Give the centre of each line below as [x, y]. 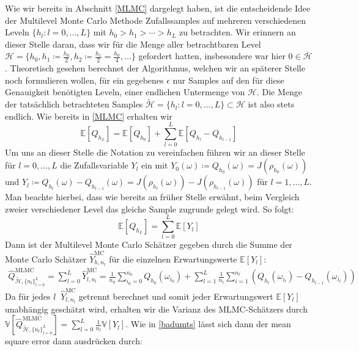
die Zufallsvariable [94, 165]
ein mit [154, 165]
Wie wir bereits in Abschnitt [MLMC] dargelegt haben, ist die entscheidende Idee [158, 8]
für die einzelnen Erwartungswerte [173, 259]
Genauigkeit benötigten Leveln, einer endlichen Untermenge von [125, 92]
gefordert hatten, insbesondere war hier [212, 56]
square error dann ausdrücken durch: [74, 341]
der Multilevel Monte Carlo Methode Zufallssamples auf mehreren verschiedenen [156, 20]
